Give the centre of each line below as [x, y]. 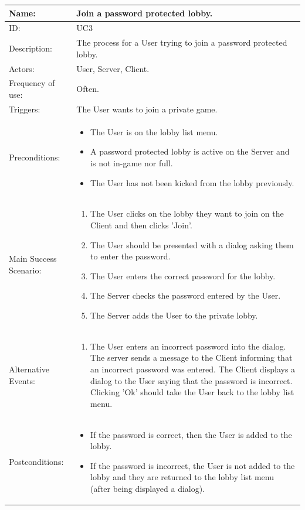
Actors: [22, 68]
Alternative [29, 369]
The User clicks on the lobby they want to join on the [187, 213]
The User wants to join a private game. [147, 109]
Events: [22, 380]
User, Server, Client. [113, 68]
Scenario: [25, 270]
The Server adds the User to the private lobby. [174, 315]
